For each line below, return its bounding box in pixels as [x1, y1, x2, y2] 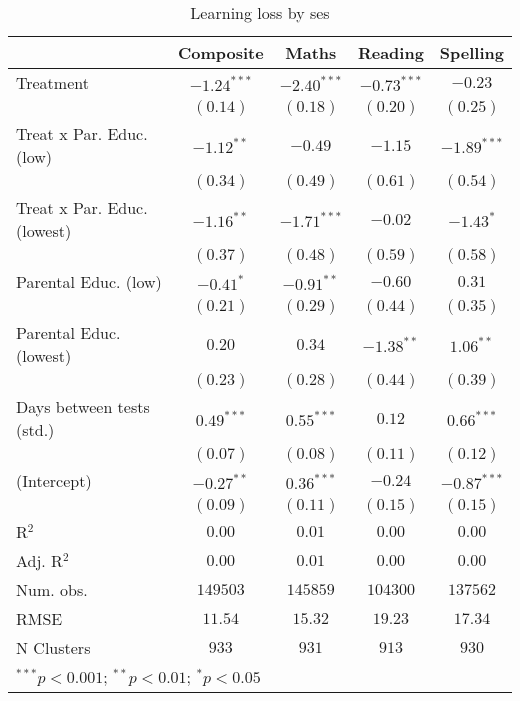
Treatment [16, 71, 89, 94]
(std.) [16, 418, 55, 441]
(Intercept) [16, 469, 92, 492]
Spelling [439, 41, 504, 64]
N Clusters [16, 636, 91, 659]
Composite [177, 41, 264, 64]
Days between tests [16, 395, 150, 418]
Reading [357, 41, 424, 64]
